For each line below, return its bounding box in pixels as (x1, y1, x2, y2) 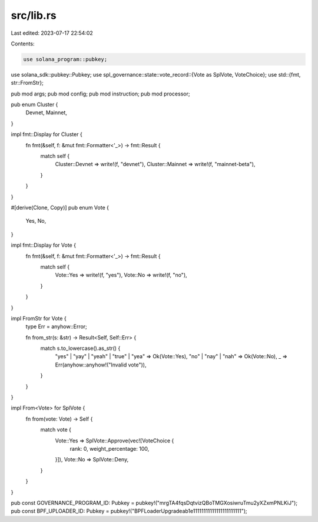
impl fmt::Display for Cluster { (11, 131, 82, 138)
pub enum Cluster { (11, 101, 58, 108)
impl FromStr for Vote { (11, 315, 67, 322)
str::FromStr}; (11, 80, 44, 87)
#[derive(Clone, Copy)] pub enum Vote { (11, 204, 109, 211)
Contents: (11, 40, 35, 47)
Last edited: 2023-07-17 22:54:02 (11, 29, 94, 37)
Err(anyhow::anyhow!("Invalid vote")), (55, 361, 147, 368)
